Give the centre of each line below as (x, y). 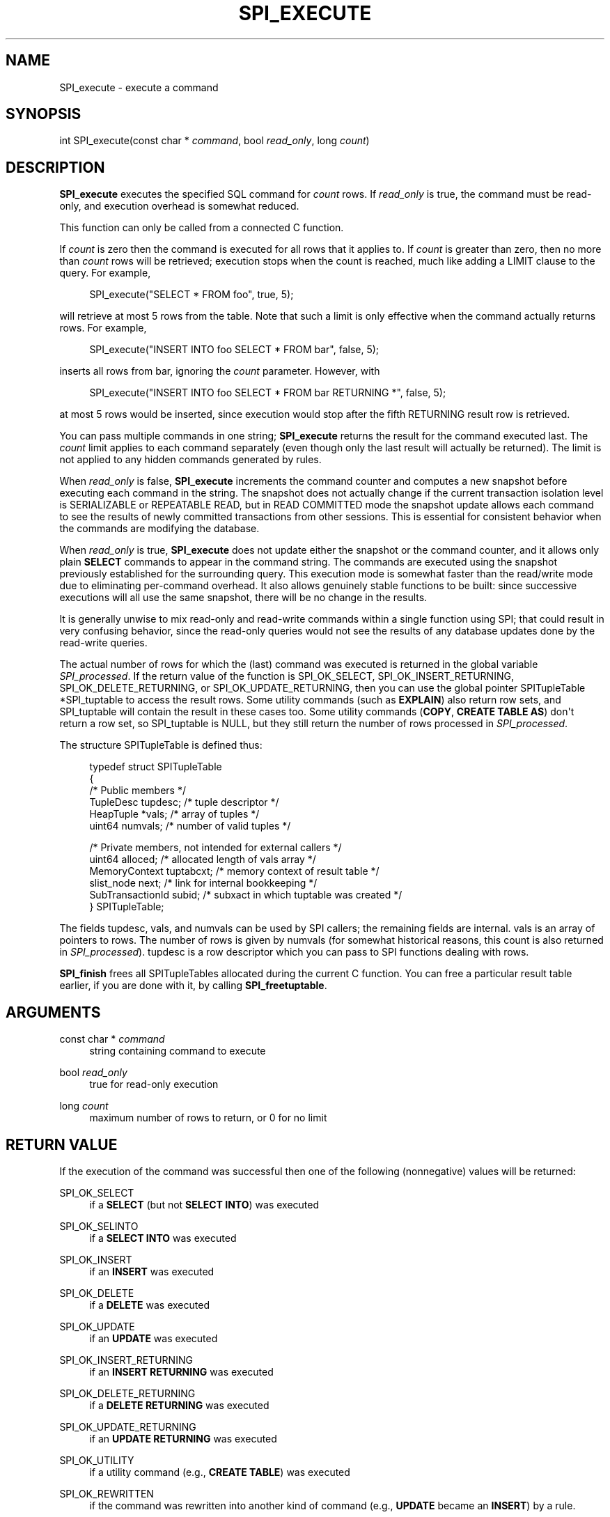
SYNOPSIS (44, 114)
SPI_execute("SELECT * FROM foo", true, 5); (191, 295)
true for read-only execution (154, 1084)
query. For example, (105, 273)
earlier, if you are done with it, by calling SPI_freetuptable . (193, 986)
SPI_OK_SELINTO (99, 1226)
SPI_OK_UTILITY (97, 1460)
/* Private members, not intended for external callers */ (216, 848)
